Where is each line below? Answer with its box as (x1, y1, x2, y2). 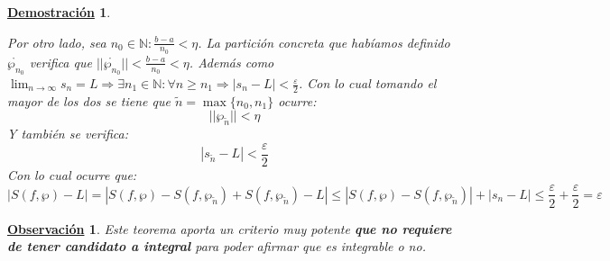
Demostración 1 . (7, 3, 111, 21)
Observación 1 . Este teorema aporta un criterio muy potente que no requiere (7, 219, 452, 238)
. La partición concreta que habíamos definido (198, 32, 450, 51)
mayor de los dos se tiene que (7, 91, 171, 110)
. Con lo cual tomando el (298, 74, 437, 93)
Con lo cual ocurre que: (7, 165, 137, 184)
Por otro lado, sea (7, 32, 106, 51)
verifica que (29, 52, 92, 71)
